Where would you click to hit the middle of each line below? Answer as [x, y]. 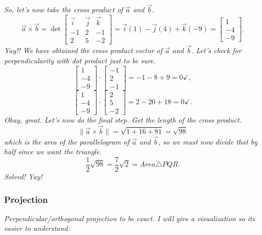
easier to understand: [37, 228]
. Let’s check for [216, 50]
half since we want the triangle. [53, 151]
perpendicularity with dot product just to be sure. [80, 60]
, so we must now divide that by [208, 141]
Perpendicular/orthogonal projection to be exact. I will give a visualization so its [130, 218]
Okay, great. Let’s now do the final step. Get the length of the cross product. [123, 119]
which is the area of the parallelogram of [67, 141]
